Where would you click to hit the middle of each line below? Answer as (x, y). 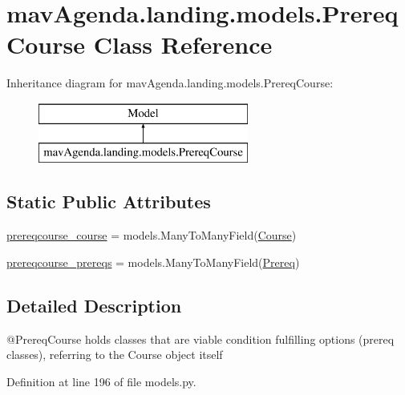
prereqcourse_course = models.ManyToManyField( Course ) (152, 235)
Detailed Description (94, 305)
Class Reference (183, 44)
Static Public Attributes (109, 202)
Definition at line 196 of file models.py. (101, 381)
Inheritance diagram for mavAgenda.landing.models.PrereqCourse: (170, 83)
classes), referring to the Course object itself (115, 355)
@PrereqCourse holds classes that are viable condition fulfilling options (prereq (200, 339)
